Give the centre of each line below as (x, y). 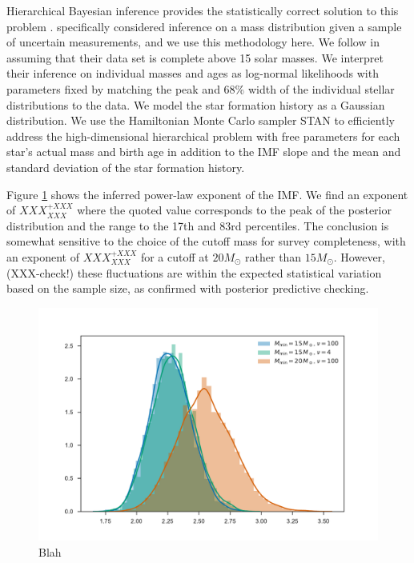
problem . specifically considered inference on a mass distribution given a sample (204, 26)
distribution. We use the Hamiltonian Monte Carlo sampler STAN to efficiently (201, 120)
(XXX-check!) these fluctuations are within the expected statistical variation (194, 272)
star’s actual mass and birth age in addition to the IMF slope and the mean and (204, 152)
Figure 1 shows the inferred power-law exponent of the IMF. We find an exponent (207, 194)
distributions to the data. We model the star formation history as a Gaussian (196, 104)
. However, (360, 256)
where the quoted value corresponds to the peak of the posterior (234, 210)
